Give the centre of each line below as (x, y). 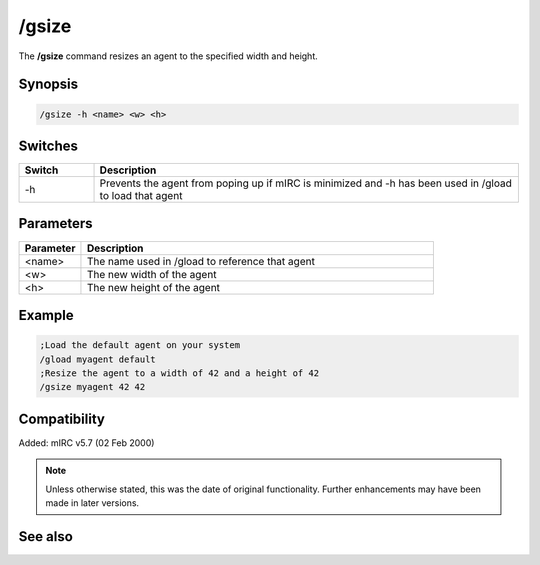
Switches (48, 145)
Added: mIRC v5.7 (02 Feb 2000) (86, 442)
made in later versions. (92, 503)
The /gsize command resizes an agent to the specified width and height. (168, 56)
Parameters (55, 223)
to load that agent (141, 196)
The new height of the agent (153, 287)
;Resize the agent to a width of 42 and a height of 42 (179, 373)
